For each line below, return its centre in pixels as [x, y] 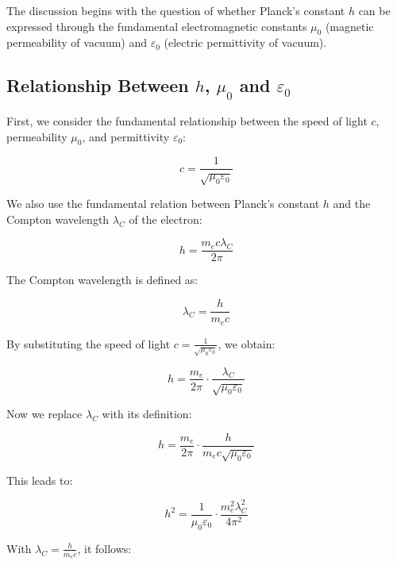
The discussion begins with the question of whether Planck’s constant [176, 10]
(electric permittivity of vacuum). [245, 42]
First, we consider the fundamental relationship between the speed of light [187, 120]
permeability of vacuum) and [77, 42]
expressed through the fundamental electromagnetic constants [157, 26]
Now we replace [44, 414]
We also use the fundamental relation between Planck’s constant [163, 204]
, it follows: [104, 548]
